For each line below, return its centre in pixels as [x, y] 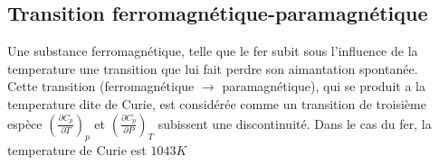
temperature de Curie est [77, 150]
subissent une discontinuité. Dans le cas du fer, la [295, 123]
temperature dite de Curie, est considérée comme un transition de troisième [217, 103]
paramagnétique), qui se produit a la [324, 86]
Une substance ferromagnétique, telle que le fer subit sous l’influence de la [213, 51]
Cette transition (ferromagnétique [101, 86]
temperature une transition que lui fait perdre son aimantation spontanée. [213, 68]
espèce [25, 123]
